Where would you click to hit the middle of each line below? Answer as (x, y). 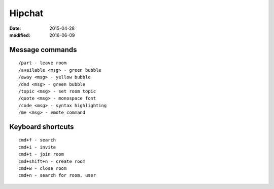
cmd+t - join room (41, 154)
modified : (20, 35)
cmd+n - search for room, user (57, 175)
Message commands (43, 50)
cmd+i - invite (37, 147)
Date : (15, 28)
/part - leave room (43, 63)
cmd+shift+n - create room (52, 161)
